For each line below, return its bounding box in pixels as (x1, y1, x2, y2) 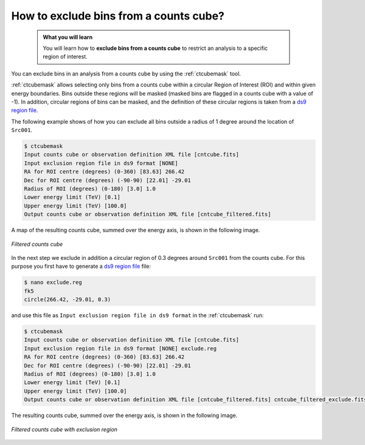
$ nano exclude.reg (24, 279, 82, 286)
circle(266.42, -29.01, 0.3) (24, 296, 111, 303)
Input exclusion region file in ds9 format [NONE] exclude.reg (24, 345, 217, 352)
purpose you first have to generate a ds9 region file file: (11, 262, 151, 270)
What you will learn (43, 33, 93, 41)
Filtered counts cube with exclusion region (11, 426, 118, 433)
